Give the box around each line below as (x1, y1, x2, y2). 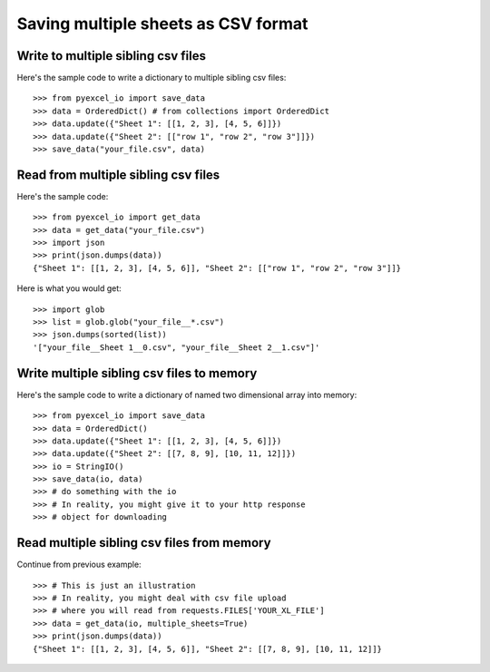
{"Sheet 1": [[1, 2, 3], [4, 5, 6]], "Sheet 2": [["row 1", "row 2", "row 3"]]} (33, 263, 402, 273)
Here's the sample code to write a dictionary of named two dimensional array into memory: (16, 389, 358, 400)
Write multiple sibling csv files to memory (16, 365, 258, 381)
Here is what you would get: (16, 283, 122, 294)
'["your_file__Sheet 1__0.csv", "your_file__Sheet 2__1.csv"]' (33, 342, 320, 353)
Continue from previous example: (16, 559, 142, 570)
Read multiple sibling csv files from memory (16, 535, 271, 550)
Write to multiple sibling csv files (16, 48, 206, 63)
